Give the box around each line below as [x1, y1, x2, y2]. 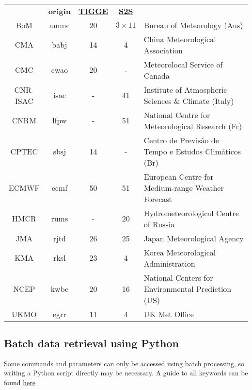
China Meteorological [143, 33, 216, 45]
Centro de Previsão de [143, 134, 219, 146]
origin [48, 5, 71, 17]
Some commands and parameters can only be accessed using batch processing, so [4, 358, 245, 368]
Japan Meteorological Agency [143, 232, 244, 244]
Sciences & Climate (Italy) [143, 95, 234, 106]
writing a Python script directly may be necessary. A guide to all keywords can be [4, 368, 248, 378]
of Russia [143, 218, 175, 230]
